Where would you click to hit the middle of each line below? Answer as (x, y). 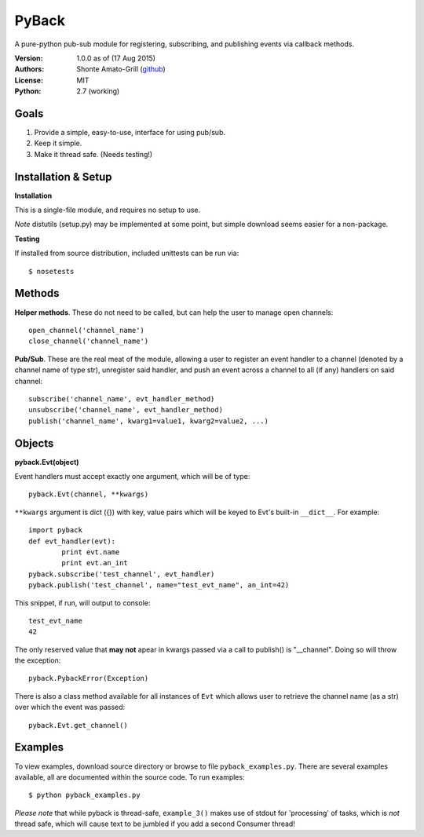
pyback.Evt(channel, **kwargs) (89, 494)
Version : (29, 58)
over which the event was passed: (70, 707)
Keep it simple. (58, 143)
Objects (34, 443)
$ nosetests (51, 271)
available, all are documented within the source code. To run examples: (130, 777)
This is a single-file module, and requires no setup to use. (108, 210)
